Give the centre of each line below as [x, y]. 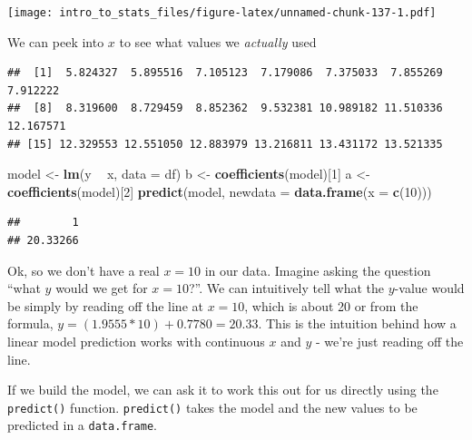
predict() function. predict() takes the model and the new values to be [212, 407]
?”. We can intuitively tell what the [287, 288]
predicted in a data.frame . [82, 425]
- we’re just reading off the [389, 341]
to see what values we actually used [218, 41]
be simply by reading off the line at [105, 305]
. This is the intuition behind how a [357, 323]
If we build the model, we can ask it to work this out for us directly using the [223, 390]
